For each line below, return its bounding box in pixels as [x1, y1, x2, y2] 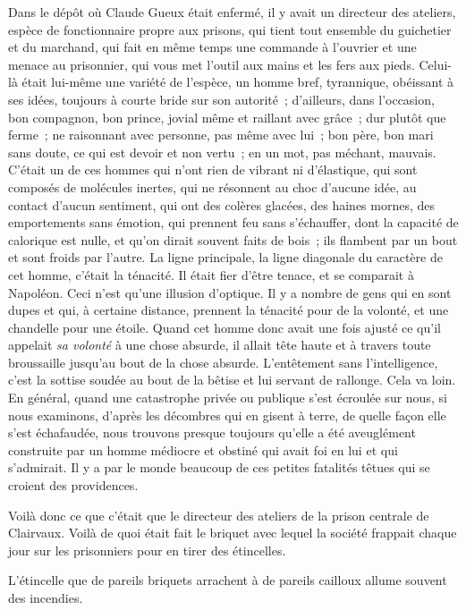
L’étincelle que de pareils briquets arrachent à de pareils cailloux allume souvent [8, 571, 447, 589]
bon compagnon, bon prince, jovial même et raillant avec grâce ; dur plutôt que [8, 107, 446, 126]
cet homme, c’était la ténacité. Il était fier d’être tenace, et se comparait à [8, 265, 414, 284]
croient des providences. [8, 476, 139, 495]
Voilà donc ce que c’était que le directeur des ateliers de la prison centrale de [8, 505, 429, 524]
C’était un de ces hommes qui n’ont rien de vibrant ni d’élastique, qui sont [8, 160, 418, 179]
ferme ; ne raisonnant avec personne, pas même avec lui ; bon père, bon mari [8, 125, 434, 144]
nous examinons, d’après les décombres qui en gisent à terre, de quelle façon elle [8, 405, 446, 424]
